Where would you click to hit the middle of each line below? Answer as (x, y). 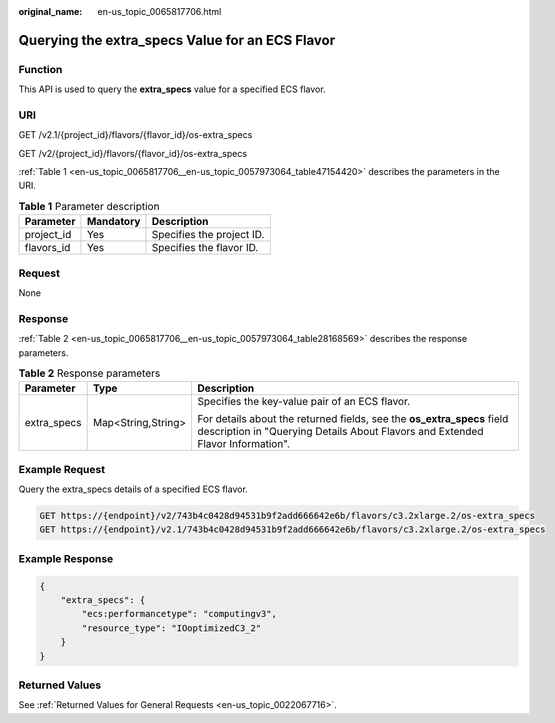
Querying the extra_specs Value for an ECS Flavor (176, 40)
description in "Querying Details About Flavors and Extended (340, 432)
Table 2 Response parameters (89, 373)
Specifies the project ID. (208, 235)
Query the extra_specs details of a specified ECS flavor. (133, 489)
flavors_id (47, 248)
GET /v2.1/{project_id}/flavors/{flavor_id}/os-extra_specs (135, 135)
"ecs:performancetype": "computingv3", (179, 614)
